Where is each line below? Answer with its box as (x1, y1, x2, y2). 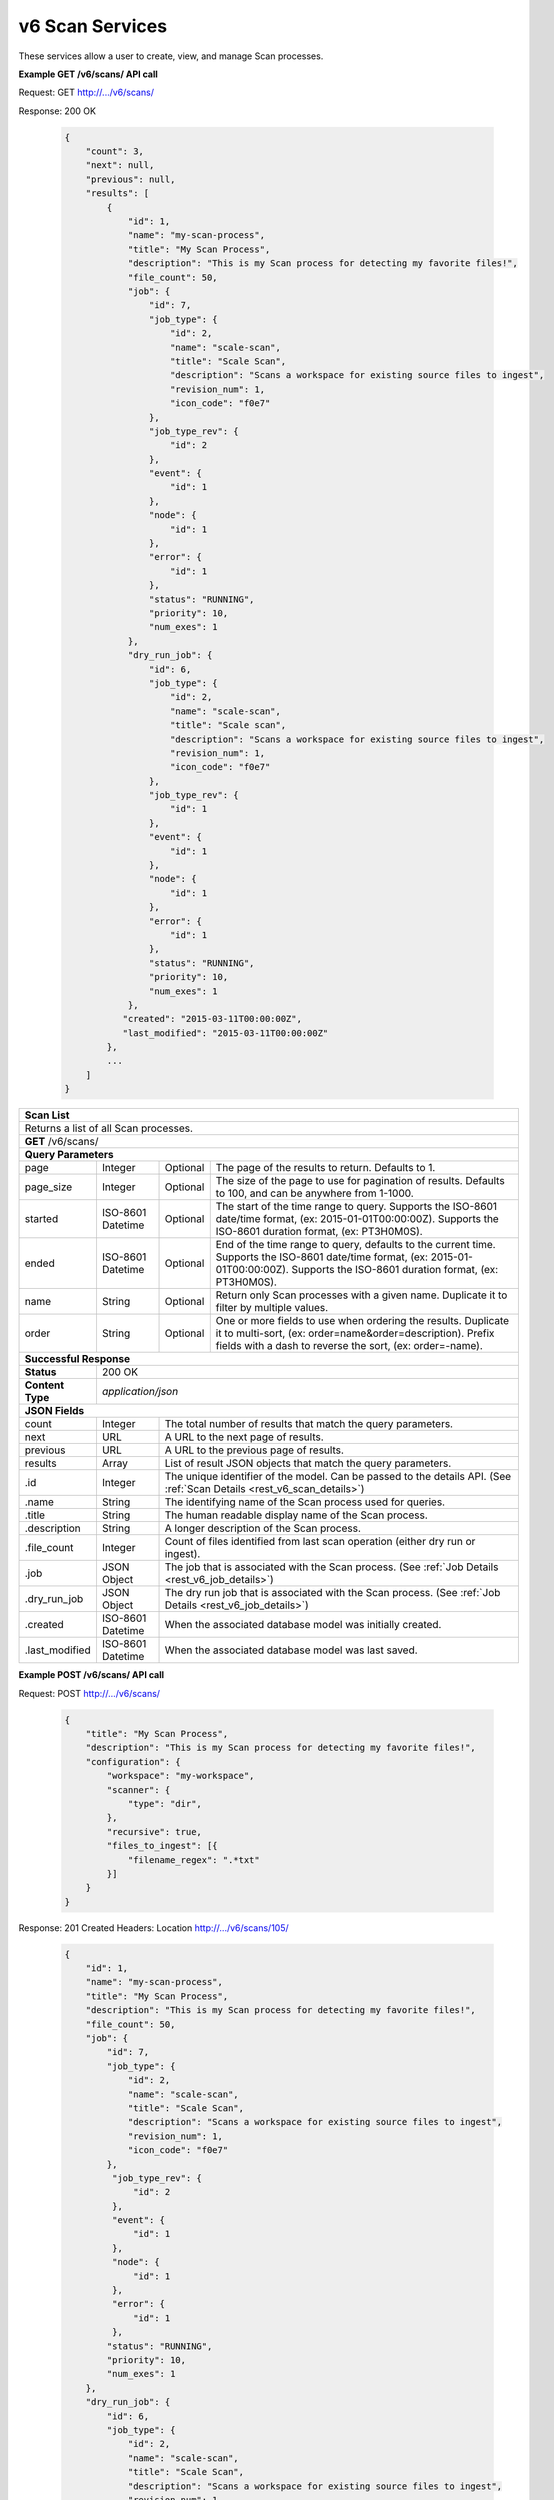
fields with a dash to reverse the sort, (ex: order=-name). (215, 1339, 484, 1353)
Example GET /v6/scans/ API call (18, 68, 159, 80)
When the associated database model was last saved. (164, 1643, 419, 1657)
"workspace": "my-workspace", (106, 1770, 255, 1782)
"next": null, (85, 160, 155, 171)
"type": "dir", (127, 1798, 202, 1809)
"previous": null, (85, 173, 176, 185)
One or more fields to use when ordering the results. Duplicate (215, 1314, 510, 1328)
